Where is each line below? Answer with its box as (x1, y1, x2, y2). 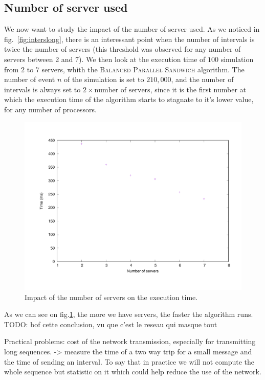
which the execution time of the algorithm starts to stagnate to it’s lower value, (4, 94, 254, 105)
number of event (4, 74, 55, 85)
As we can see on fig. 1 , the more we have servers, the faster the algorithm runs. (4, 309, 253, 319)
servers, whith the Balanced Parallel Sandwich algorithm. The (41, 64, 245, 74)
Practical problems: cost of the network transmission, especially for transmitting (4, 336, 256, 347)
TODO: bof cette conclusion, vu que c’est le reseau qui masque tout (4, 318, 217, 329)
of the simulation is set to (63, 74, 144, 85)
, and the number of (171, 74, 234, 85)
